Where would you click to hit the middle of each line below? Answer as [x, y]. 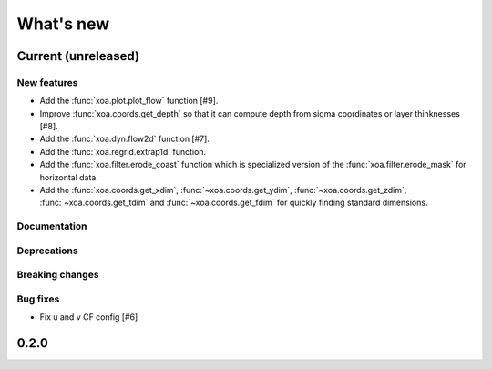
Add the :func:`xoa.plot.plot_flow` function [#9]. [129, 101]
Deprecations [47, 251]
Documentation [52, 226]
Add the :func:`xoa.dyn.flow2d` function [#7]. [124, 139]
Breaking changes [58, 275]
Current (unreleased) [78, 56]
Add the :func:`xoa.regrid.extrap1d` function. [123, 151]
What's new [63, 24]
